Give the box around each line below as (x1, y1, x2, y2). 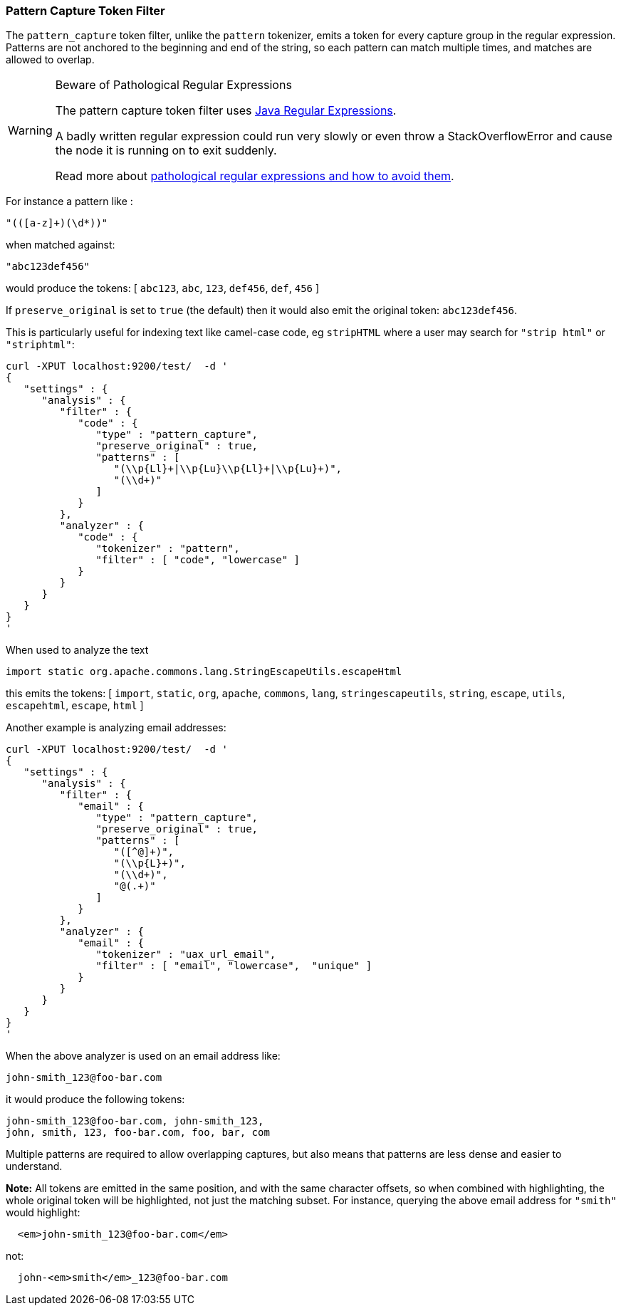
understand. (6, 1160, 63, 1173)
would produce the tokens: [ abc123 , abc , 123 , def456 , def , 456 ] (6, 282, 320, 295)
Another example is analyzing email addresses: (6, 721, 226, 734)
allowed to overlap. (6, 53, 95, 66)
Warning (8, 123, 53, 138)
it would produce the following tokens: (6, 1093, 185, 1106)
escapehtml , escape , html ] (6, 699, 144, 712)
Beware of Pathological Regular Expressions (55, 78, 292, 93)
